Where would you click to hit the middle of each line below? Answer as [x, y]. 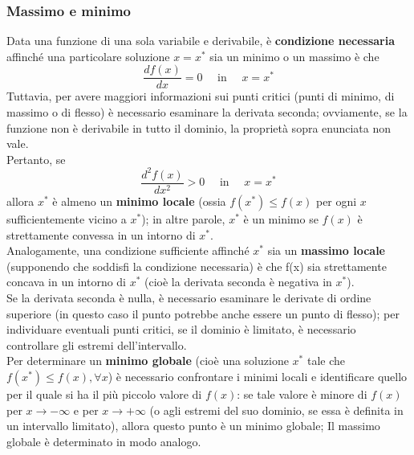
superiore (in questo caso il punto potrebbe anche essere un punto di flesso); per [203, 313]
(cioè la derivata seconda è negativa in [238, 282]
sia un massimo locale [326, 250]
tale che [326, 361]
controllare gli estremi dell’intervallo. [97, 344]
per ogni [336, 201]
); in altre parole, [183, 219]
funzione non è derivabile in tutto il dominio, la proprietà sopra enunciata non [199, 127]
